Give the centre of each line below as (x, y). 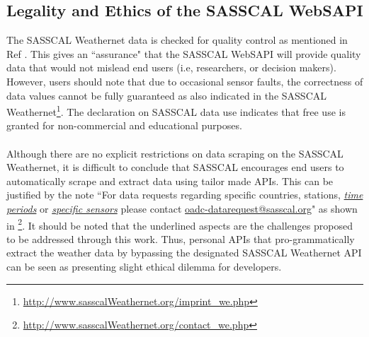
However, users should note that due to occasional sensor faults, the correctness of (185, 81)
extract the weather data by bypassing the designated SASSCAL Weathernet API (184, 253)
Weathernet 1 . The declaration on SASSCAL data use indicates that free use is (176, 111)
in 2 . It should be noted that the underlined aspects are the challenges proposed (180, 224)
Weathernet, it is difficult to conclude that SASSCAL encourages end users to (175, 167)
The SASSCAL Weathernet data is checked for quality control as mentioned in (177, 40)
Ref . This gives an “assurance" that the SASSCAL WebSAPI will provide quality (184, 53)
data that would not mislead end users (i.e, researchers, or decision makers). (171, 67)
